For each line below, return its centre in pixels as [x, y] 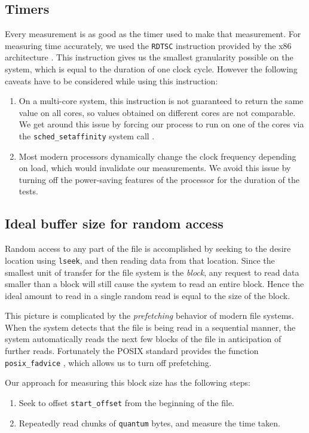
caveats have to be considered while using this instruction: [111, 80]
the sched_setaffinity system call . [87, 136]
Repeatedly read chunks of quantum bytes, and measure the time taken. [149, 423]
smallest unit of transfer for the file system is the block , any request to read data [152, 272]
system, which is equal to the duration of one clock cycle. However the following [151, 69]
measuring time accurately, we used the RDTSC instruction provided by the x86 [148, 45]
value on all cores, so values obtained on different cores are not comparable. [157, 112]
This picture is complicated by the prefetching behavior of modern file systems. [149, 315]
